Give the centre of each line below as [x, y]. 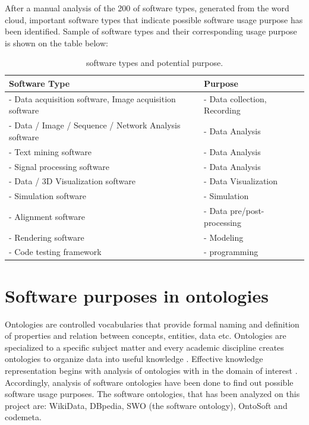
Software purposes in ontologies [137, 295]
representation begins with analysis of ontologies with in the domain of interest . [151, 370]
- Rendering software [47, 237]
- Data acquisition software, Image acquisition [92, 98]
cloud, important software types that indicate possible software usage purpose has [154, 19]
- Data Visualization [241, 181]
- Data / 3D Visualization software [72, 181]
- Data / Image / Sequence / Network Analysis [95, 125]
